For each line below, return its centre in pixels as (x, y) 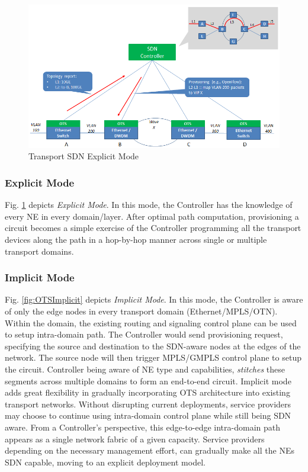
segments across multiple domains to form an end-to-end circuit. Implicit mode (148, 381)
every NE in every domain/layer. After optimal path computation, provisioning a (152, 216)
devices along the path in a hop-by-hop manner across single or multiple (136, 240)
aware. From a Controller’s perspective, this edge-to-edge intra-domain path (142, 427)
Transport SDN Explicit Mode (84, 156)
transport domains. (39, 251)
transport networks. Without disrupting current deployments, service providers (148, 404)
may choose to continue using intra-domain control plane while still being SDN (148, 415)
